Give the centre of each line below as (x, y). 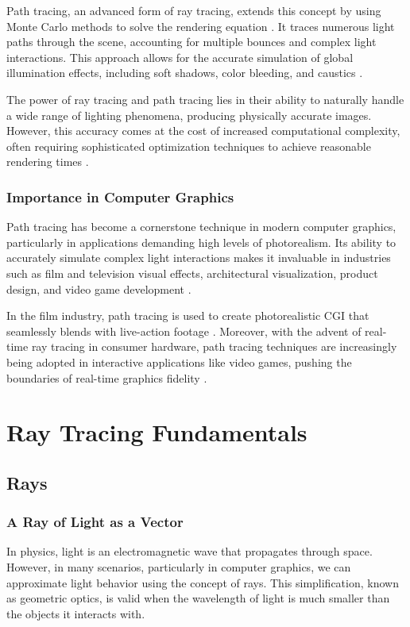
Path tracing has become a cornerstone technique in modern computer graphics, (201, 227)
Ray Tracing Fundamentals (157, 432)
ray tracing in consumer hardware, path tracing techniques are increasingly (214, 346)
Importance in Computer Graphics (120, 196)
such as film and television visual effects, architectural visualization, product (192, 273)
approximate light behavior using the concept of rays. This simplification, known (203, 582)
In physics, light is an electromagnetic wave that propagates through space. (190, 551)
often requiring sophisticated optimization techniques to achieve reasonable (189, 146)
